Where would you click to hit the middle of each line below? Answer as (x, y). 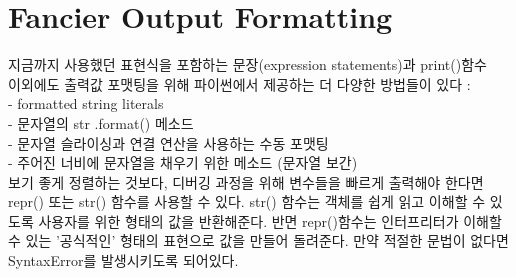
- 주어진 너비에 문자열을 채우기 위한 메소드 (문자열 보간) (183, 162)
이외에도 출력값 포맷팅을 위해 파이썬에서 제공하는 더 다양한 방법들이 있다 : (239, 83)
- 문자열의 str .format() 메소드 (101, 122)
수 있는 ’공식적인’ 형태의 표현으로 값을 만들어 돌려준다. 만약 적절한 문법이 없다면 (258, 240)
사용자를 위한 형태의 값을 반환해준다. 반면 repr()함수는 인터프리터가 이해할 (270, 220)
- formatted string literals (86, 103)
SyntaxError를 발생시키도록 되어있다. (123, 260)
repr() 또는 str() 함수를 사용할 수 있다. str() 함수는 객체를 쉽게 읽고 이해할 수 (247, 201)
